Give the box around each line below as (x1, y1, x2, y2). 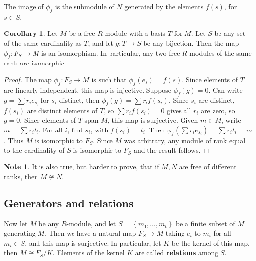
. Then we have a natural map (44, 228, 136, 238)
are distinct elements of (27, 105, 98, 115)
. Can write (208, 84, 243, 95)
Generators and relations (4, 195, 134, 210)
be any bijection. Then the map (143, 37, 239, 48)
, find (67, 124, 83, 134)
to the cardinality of (4, 145, 65, 155)
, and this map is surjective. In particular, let (25, 237, 161, 248)
